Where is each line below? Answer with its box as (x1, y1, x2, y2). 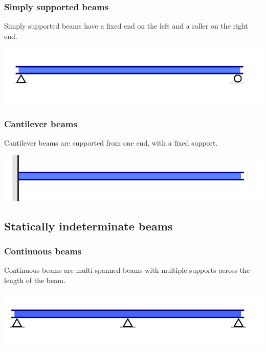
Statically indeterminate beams (4, 218, 173, 233)
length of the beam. (4, 275, 65, 286)
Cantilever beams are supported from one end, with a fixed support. (4, 137, 218, 148)
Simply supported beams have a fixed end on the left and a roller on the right (4, 20, 248, 31)
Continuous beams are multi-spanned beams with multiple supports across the (4, 265, 250, 275)
